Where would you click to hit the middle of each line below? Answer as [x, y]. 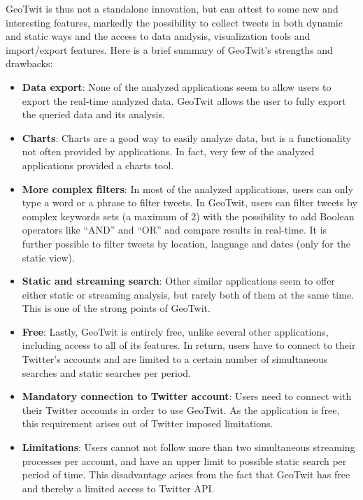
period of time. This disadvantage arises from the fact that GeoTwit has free [186, 474]
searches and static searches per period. [107, 372]
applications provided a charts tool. [98, 165]
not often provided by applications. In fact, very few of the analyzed [168, 151]
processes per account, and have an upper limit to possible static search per [184, 460]
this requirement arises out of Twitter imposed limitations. [148, 423]
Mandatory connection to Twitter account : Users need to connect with [187, 396]
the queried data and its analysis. [93, 114]
